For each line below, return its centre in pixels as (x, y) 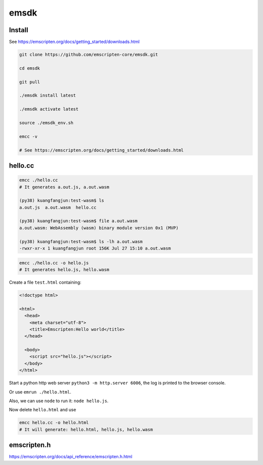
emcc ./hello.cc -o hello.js (54, 263)
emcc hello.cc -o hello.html (54, 423)
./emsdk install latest (48, 96)
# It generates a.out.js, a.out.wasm (64, 187)
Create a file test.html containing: (45, 282)
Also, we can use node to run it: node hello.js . (59, 401)
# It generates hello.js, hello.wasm (64, 270)
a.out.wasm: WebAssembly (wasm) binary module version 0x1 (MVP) (99, 228)
